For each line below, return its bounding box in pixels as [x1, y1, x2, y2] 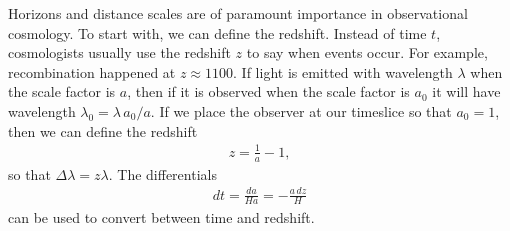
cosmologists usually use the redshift [8, 42, 231, 63]
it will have [432, 81, 501, 102]
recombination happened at [8, 61, 176, 82]
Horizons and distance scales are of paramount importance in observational [8, 3, 468, 23]
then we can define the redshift [8, 120, 198, 141]
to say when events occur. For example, [246, 42, 488, 63]
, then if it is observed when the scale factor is [127, 81, 410, 102]
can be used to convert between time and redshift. [8, 206, 315, 227]
